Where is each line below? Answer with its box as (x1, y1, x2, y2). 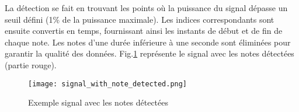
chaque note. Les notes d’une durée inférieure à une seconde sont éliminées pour (5, 36, 291, 48)
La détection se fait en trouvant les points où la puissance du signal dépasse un (5, 2, 288, 13)
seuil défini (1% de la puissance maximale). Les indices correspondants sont (5, 13, 274, 25)
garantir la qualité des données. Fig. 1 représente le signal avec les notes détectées (5, 47, 294, 60)
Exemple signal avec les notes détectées (28, 96, 168, 108)
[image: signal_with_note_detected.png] (28, 79, 187, 88)
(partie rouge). (5, 58, 57, 71)
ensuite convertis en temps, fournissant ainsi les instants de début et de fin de (5, 24, 283, 37)
